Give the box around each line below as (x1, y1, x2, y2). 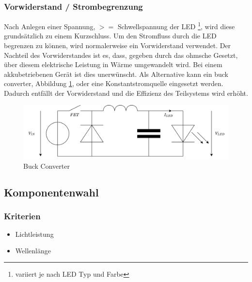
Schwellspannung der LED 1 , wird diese (117, 20, 235, 31)
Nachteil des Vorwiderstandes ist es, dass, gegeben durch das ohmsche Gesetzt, (4, 50, 238, 60)
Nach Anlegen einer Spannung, (4, 21, 95, 31)
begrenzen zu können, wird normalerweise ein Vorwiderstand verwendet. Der (4, 40, 231, 51)
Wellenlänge (15, 245, 51, 255)
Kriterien (4, 210, 41, 222)
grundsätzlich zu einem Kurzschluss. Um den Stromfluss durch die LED (4, 31, 217, 41)
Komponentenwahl (4, 184, 99, 199)
